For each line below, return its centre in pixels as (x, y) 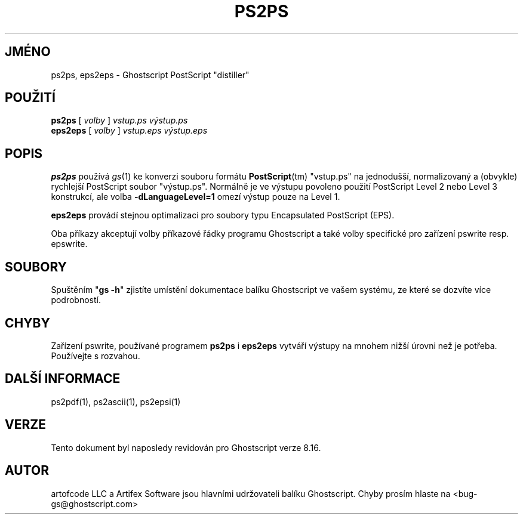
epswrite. (69, 244)
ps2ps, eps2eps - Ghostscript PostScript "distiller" (150, 75)
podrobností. (76, 300)
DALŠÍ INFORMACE (63, 379)
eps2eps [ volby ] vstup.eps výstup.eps (129, 131)
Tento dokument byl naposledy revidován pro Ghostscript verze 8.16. (186, 447)
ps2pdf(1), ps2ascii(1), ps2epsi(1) (116, 401)
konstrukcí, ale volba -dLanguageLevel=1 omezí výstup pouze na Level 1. (196, 197)
